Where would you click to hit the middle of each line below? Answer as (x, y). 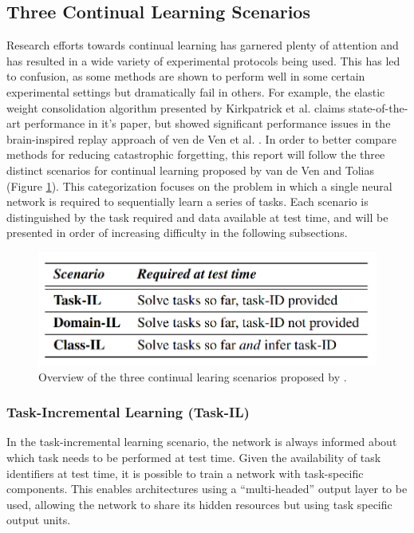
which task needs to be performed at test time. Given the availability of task (194, 457)
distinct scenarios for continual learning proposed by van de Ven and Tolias (191, 170)
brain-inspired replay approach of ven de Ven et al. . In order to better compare (201, 138)
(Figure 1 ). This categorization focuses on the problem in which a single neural (199, 186)
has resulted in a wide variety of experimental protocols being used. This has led (203, 60)
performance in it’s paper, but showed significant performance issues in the (207, 123)
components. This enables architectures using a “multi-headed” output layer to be (207, 489)
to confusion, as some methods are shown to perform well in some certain (186, 76)
